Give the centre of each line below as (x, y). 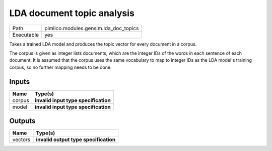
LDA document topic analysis (72, 13)
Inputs (20, 82)
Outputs (22, 121)
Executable (25, 35)
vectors (21, 139)
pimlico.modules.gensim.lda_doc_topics (92, 28)
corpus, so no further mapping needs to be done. (60, 67)
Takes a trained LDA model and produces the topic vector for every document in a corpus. (103, 44)
